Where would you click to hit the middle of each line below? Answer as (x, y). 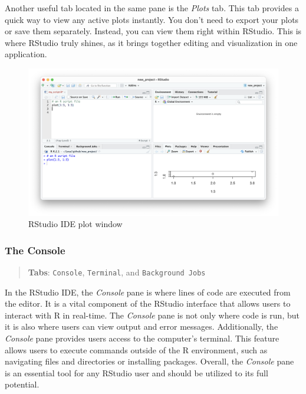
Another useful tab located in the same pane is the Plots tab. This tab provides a (152, 8)
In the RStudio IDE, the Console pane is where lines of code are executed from (148, 292)
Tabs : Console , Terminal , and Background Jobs (117, 272)
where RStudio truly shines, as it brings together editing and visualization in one (151, 42)
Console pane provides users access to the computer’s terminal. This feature (142, 338)
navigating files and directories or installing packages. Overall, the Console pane (149, 361)
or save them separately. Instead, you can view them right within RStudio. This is (153, 31)
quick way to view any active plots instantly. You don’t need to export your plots (152, 19)
